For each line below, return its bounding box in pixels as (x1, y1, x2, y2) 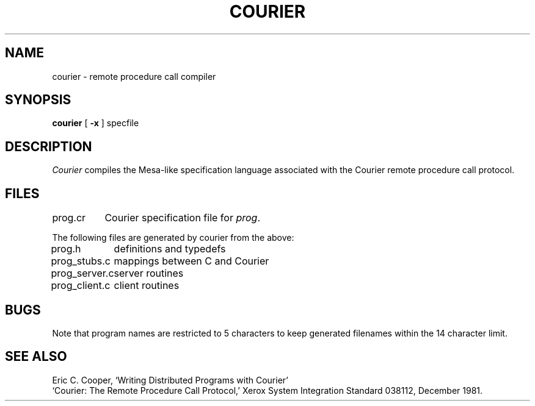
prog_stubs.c (51, 255, 111, 268)
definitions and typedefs (114, 243, 226, 255)
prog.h (51, 243, 81, 255)
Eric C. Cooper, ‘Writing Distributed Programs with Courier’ (52, 374, 288, 385)
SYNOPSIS (5, 92, 71, 108)
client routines (114, 279, 180, 292)
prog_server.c (51, 267, 114, 280)
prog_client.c (51, 279, 111, 292)
